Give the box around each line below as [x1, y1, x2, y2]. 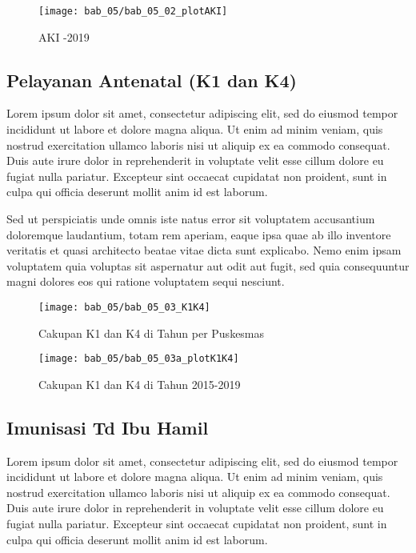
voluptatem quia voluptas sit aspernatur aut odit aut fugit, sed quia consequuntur [6, 257, 410, 274]
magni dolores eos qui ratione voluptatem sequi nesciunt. [6, 273, 285, 290]
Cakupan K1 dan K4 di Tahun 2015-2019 [38, 375, 241, 392]
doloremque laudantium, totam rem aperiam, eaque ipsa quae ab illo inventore [6, 226, 391, 242]
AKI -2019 [38, 28, 90, 45]
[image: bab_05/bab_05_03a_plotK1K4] [38, 353, 239, 365]
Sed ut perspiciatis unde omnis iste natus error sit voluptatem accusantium [6, 210, 375, 227]
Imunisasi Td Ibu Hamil [6, 415, 209, 439]
